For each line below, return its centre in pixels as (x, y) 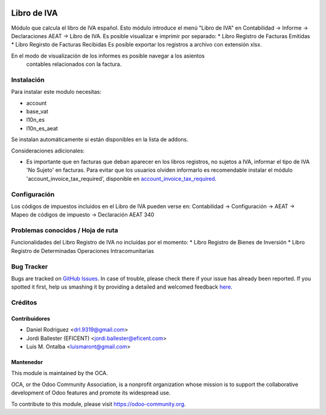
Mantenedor (27, 362)
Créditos (24, 302)
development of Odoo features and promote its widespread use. (91, 393)
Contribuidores (31, 318)
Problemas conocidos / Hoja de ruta (65, 230)
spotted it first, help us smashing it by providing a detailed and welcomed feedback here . (122, 287)
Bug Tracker (30, 266)
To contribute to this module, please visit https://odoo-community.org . (99, 404)
